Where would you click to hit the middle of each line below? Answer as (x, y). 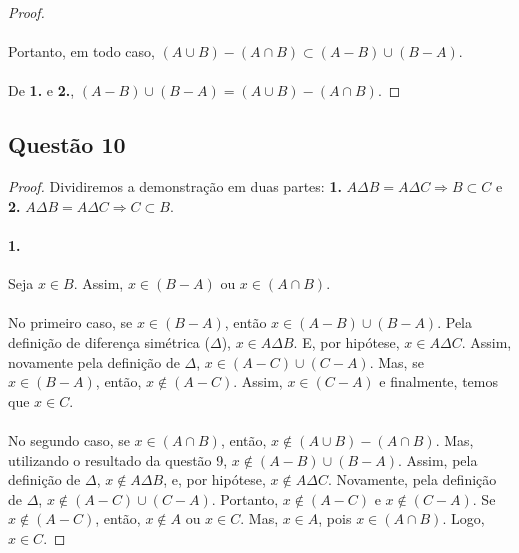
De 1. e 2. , (41, 90)
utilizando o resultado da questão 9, (118, 459)
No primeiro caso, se (70, 322)
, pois (335, 518)
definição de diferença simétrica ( (109, 341)
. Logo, (463, 518)
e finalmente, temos (438, 381)
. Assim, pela (437, 459)
